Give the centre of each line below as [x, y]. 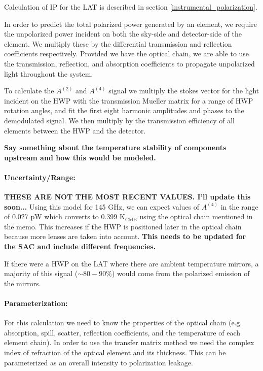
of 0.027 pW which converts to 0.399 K [65, 216]
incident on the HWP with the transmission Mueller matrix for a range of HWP [129, 100]
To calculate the [29, 91]
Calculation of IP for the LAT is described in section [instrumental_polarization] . [131, 7]
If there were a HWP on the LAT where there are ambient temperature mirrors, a [131, 263]
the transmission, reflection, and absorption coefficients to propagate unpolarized [129, 63]
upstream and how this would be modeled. [80, 157]
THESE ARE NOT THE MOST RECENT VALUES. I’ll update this [127, 197]
